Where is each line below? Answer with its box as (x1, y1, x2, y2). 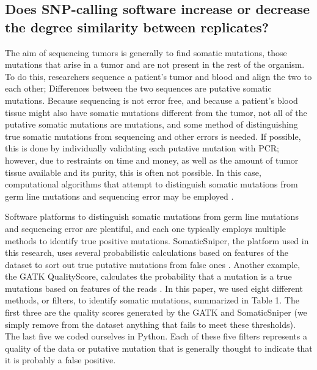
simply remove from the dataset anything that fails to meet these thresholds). (5, 317, 296, 330)
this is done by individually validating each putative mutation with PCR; (5, 142, 279, 154)
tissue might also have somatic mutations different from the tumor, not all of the (5, 106, 307, 118)
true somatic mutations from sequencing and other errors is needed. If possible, (5, 129, 301, 142)
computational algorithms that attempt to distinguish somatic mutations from (5, 178, 298, 190)
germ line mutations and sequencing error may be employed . (5, 189, 234, 202)
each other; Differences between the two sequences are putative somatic (5, 82, 272, 95)
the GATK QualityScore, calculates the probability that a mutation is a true (5, 270, 292, 283)
